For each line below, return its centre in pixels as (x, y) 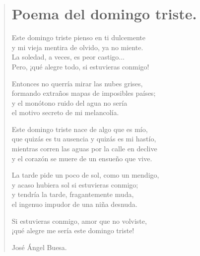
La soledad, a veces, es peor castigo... (68, 57)
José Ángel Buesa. (39, 247)
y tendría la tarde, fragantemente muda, (73, 194)
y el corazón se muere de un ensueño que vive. (82, 158)
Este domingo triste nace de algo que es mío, (80, 129)
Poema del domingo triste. (104, 14)
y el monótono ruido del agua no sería (69, 102)
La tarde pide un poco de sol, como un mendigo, (85, 175)
